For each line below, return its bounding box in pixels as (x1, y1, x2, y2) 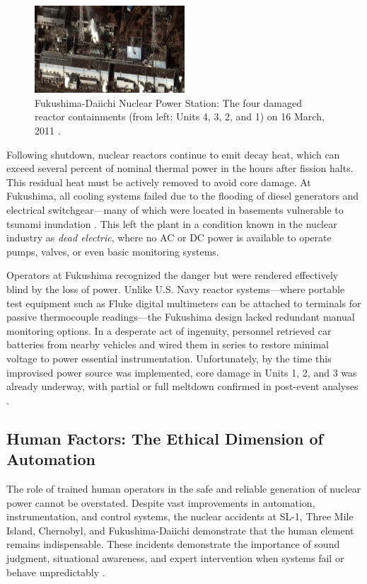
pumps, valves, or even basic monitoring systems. (6, 244, 219, 258)
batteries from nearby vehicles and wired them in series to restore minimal (6, 337, 330, 352)
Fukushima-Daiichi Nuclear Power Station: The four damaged (35, 95, 303, 110)
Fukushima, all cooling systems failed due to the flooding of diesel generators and (6, 188, 359, 203)
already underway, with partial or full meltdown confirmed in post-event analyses (6, 379, 359, 394)
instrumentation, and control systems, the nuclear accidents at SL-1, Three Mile (6, 509, 354, 524)
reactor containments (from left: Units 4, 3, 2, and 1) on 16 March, (35, 109, 325, 124)
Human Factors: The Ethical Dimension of (6, 427, 323, 449)
